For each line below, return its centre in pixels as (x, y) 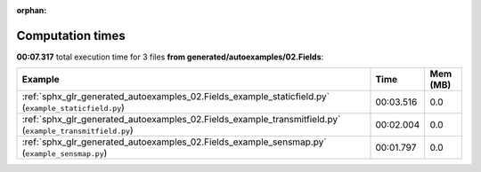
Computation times (71, 35)
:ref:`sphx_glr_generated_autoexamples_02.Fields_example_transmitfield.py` (181, 120)
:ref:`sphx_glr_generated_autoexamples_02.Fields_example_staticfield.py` (175, 97)
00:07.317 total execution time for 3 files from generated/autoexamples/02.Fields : (170, 57)
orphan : (32, 10)
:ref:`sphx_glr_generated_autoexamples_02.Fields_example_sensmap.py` (174, 142)
